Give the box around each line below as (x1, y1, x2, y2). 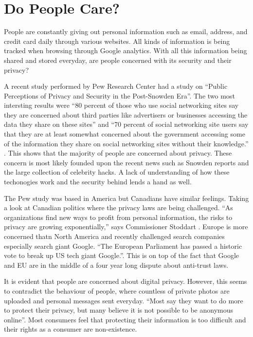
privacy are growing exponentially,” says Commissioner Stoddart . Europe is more (4, 221, 248, 232)
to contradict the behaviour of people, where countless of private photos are (4, 285, 230, 296)
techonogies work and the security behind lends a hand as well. (4, 177, 192, 187)
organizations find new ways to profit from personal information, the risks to (4, 212, 233, 222)
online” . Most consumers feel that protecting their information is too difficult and (4, 314, 246, 324)
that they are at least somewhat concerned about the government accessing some (4, 129, 245, 139)
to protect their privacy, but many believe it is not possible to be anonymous (4, 305, 233, 315)
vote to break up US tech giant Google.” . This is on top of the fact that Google (4, 250, 239, 260)
